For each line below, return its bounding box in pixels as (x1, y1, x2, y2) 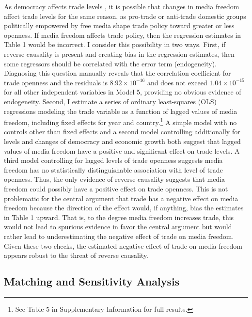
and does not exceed (147, 77, 207, 87)
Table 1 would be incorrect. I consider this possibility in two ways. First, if (4, 39, 226, 49)
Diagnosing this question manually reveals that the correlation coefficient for (4, 68, 231, 78)
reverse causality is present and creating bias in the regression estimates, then (4, 48, 235, 59)
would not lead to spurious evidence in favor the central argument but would (4, 222, 232, 232)
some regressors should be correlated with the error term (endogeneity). (4, 58, 217, 68)
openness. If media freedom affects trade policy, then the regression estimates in (4, 30, 241, 40)
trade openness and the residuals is (4, 77, 108, 87)
